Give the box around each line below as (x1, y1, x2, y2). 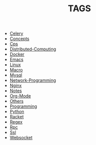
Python (9, 109, 24, 115)
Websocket (9, 135, 33, 141)
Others (9, 98, 24, 104)
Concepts (9, 36, 30, 42)
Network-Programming (9, 77, 56, 83)
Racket (9, 114, 24, 120)
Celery (9, 30, 23, 37)
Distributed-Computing (9, 46, 57, 52)
